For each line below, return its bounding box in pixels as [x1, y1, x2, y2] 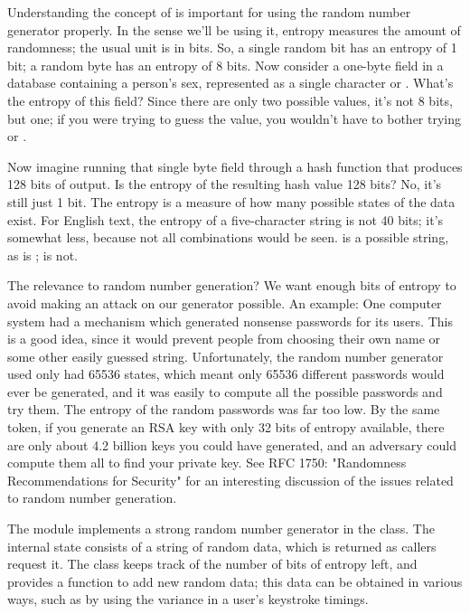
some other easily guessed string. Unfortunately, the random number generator [7, 346, 444, 365]
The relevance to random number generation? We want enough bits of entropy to [7, 276, 456, 295]
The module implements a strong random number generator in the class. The [7, 519, 435, 538]
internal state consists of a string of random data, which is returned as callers [7, 536, 437, 555]
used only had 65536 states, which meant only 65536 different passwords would [7, 364, 445, 383]
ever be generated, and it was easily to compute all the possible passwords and [7, 382, 443, 401]
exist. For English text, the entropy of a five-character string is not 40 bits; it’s [7, 210, 444, 229]
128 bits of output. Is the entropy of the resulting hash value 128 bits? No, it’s [7, 175, 442, 194]
